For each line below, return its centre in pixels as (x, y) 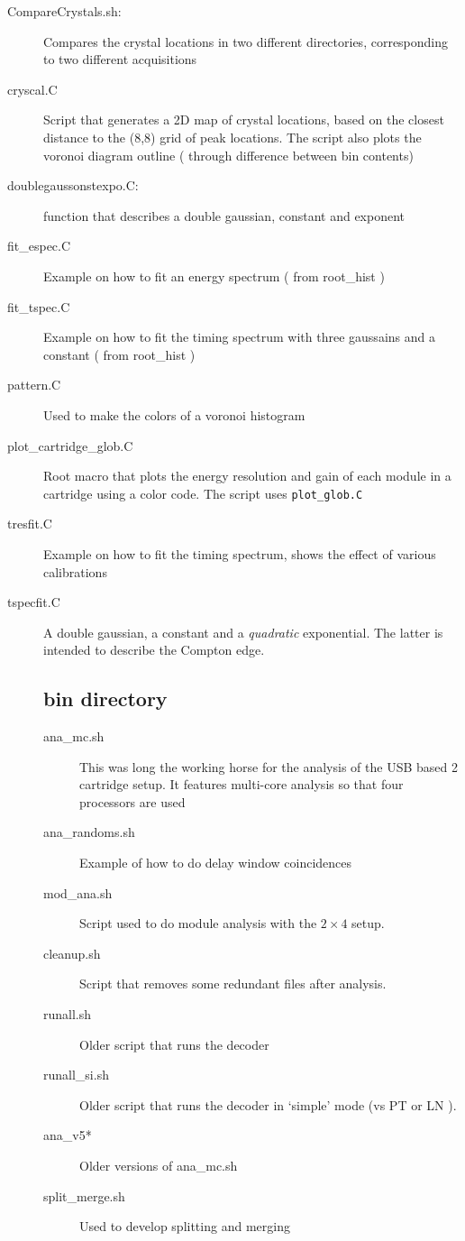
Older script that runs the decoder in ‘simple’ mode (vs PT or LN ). (268, 1104)
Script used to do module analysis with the (198, 923)
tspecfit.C (34, 602)
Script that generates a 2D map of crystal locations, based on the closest (244, 120)
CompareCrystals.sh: (64, 11)
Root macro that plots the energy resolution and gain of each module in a (247, 476)
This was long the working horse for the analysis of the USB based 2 (269, 766)
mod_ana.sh (78, 892)
